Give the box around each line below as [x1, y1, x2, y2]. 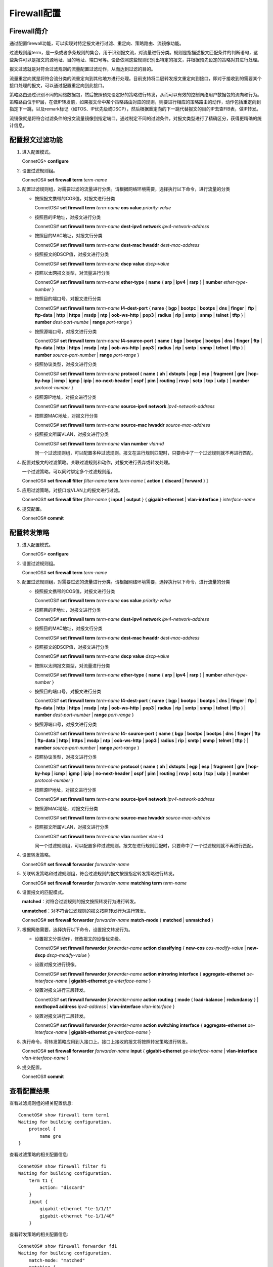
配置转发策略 [9, 528, 50, 537]
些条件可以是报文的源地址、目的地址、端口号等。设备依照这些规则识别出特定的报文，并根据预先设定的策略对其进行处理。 [9, 56, 262, 63]
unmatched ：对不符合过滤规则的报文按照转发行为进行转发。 [22, 908, 149, 914]
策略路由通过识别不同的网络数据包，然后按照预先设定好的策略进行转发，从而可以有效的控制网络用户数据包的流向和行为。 [9, 92, 262, 98]
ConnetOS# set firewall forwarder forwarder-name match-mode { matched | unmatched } [22, 917, 213, 923]
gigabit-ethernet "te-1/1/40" [39, 1213, 115, 1219]
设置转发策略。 [22, 852, 53, 858]
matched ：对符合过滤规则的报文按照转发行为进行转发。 [22, 899, 139, 905]
